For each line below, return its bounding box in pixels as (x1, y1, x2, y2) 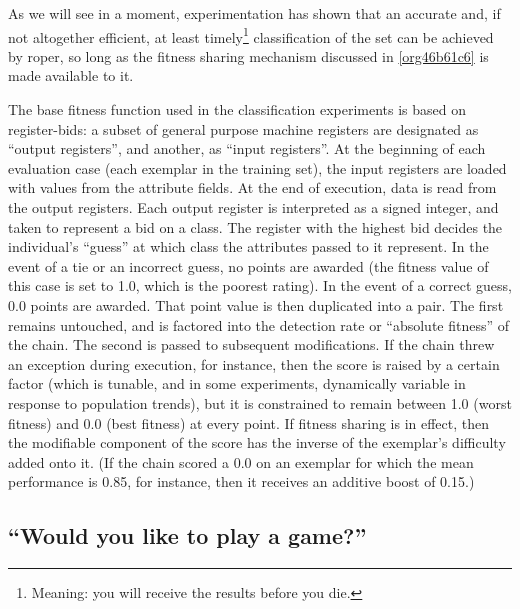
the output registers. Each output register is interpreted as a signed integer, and (8, 197, 499, 217)
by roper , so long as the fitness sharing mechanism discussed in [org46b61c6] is (8, 45, 489, 66)
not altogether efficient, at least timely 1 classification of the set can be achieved (8, 23, 494, 47)
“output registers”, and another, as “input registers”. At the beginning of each (8, 138, 486, 159)
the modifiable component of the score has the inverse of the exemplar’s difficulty (8, 432, 506, 453)
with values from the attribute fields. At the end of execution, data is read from (8, 177, 497, 198)
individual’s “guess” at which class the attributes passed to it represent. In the (8, 236, 489, 257)
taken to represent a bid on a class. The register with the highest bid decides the (8, 216, 503, 237)
